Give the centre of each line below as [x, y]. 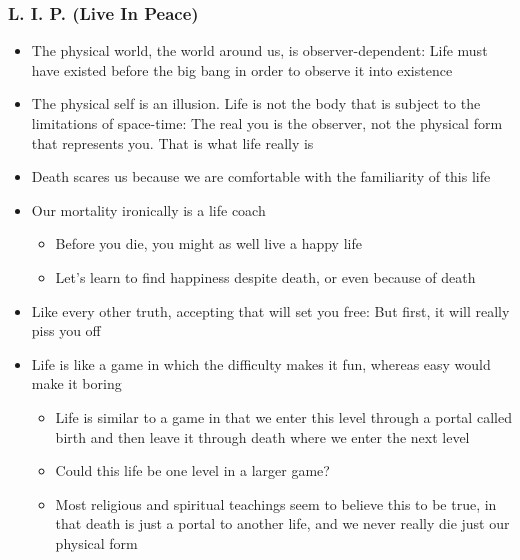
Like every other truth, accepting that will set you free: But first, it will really [270, 310]
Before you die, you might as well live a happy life [208, 243]
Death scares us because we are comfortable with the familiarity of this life [261, 176]
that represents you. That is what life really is [172, 142]
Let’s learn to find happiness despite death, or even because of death [265, 276]
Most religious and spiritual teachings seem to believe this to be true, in [276, 503]
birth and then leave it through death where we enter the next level [262, 436]
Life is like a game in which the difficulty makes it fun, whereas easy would [261, 363]
